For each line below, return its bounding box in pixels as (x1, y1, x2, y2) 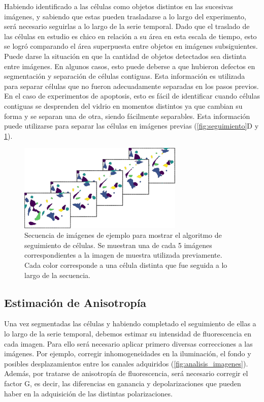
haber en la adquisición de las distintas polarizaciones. (4, 388, 173, 398)
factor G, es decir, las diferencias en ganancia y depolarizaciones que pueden (4, 378, 241, 389)
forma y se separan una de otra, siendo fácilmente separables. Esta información (4, 110, 250, 121)
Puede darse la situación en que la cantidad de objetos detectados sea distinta (4, 50, 247, 61)
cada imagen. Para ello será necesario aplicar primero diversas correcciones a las (4, 338, 253, 349)
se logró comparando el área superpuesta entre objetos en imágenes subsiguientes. (4, 41, 258, 51)
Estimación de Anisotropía (4, 294, 147, 310)
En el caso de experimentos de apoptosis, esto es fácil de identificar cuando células (4, 90, 260, 101)
